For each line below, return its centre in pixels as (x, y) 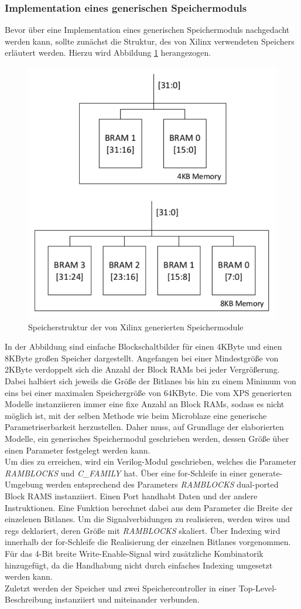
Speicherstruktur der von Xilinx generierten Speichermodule (136, 327)
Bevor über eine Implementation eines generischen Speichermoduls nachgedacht (147, 30)
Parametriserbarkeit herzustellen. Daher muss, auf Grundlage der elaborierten (144, 427)
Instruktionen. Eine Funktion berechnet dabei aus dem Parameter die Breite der (149, 507)
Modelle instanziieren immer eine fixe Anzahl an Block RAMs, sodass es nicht (145, 404)
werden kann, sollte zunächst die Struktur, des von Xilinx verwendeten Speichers (150, 41)
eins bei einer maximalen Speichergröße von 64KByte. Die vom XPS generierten (148, 392)
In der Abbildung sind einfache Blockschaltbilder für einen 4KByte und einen (143, 346)
